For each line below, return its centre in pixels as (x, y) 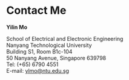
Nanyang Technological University (49, 45)
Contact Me (36, 11)
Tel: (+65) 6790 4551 (32, 64)
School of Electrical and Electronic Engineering (65, 38)
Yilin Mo (17, 27)
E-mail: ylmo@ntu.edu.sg (38, 70)
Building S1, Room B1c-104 (39, 51)
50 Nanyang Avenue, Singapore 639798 (56, 58)
